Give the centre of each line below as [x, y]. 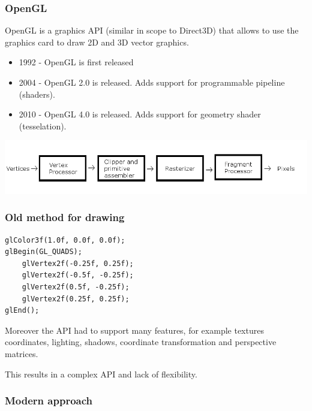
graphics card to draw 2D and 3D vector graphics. [97, 42]
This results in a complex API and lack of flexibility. [101, 374]
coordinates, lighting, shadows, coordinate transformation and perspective [141, 342]
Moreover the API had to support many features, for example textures [134, 330]
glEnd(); [22, 311]
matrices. [22, 353]
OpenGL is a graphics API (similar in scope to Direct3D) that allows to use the [152, 30]
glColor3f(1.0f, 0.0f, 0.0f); [65, 240]
